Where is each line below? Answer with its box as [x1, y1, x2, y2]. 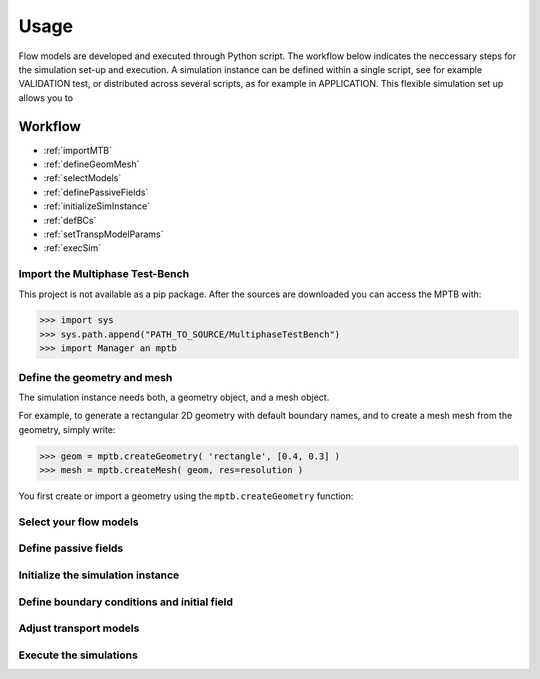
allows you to [18, 91, 74, 104]
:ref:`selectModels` [43, 172, 122, 184]
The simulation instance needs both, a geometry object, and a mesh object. [18, 391, 330, 403]
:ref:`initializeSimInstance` [43, 200, 150, 212]
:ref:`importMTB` [43, 144, 113, 156]
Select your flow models [18, 515, 139, 529]
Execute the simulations [18, 648, 139, 662]
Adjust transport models [18, 621, 140, 635]
